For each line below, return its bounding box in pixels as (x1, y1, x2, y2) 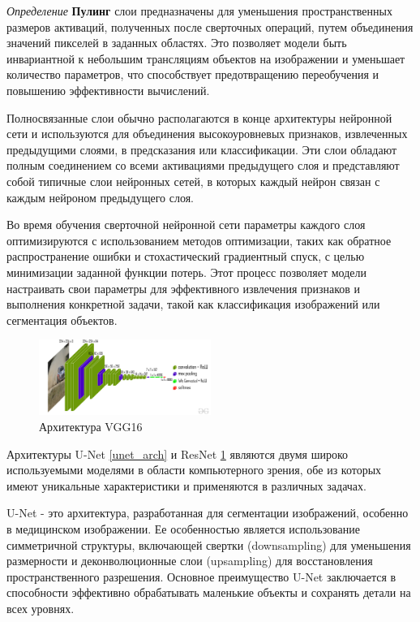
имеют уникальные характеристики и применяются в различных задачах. (6, 477, 366, 494)
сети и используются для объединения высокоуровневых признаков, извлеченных (6, 125, 408, 142)
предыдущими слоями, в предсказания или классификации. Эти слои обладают (6, 140, 397, 158)
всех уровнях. (6, 599, 75, 616)
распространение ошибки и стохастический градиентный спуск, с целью (6, 248, 365, 265)
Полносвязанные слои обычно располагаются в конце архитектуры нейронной (6, 109, 392, 126)
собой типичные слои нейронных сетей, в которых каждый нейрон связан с (6, 172, 380, 189)
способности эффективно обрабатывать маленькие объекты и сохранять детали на (6, 584, 411, 601)
